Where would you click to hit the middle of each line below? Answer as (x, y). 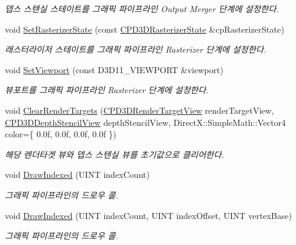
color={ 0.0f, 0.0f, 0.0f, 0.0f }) (61, 134)
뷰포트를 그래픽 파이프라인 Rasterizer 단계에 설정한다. (107, 90)
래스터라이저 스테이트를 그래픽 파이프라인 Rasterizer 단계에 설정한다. (136, 49)
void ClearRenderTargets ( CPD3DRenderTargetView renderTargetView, (140, 110)
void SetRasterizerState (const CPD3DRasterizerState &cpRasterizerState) (145, 29)
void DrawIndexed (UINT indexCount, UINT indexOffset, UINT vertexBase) (149, 215)
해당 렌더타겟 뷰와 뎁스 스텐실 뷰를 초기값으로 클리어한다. (115, 154)
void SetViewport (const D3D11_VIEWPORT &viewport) (114, 69)
